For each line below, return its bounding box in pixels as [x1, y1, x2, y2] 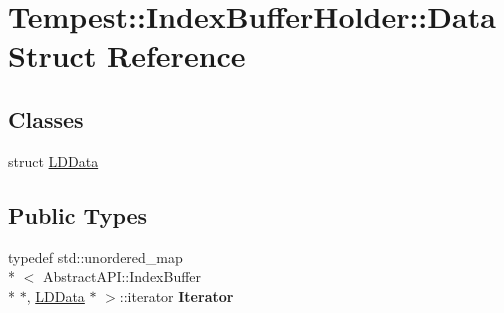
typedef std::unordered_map [8, 246, 183, 267]
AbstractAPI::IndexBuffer [42, 266, 202, 287]
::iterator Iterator [119, 285, 234, 306]
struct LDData [8, 150, 99, 171]
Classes [8, 103, 84, 134]
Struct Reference [8, 35, 246, 76]
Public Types [8, 199, 148, 230]
